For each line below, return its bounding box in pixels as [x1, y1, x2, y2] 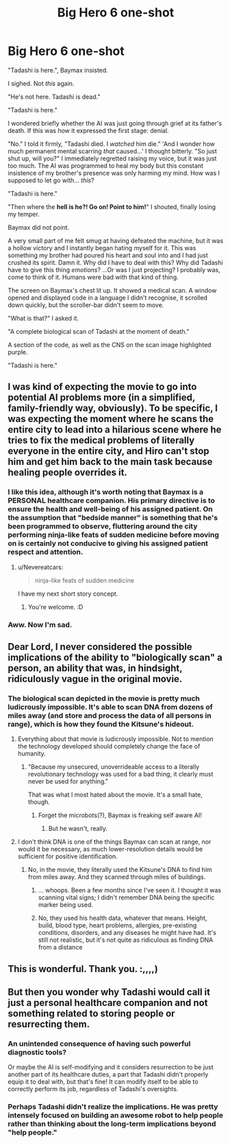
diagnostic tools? [8, 1047, 67, 1057]
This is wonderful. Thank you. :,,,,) [8, 963, 158, 975]
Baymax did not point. [8, 223, 70, 231]
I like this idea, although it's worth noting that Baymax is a [8, 487, 204, 497]
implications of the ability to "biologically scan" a [8, 651, 223, 663]
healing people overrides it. [8, 467, 127, 478]
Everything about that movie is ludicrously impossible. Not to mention [17, 735, 214, 743]
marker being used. [38, 901, 94, 909]
